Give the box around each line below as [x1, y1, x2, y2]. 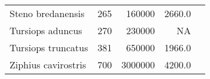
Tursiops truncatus [10, 41, 88, 54]
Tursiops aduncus [10, 24, 82, 37]
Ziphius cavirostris [10, 58, 87, 71]
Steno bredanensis [10, 6, 85, 20]
